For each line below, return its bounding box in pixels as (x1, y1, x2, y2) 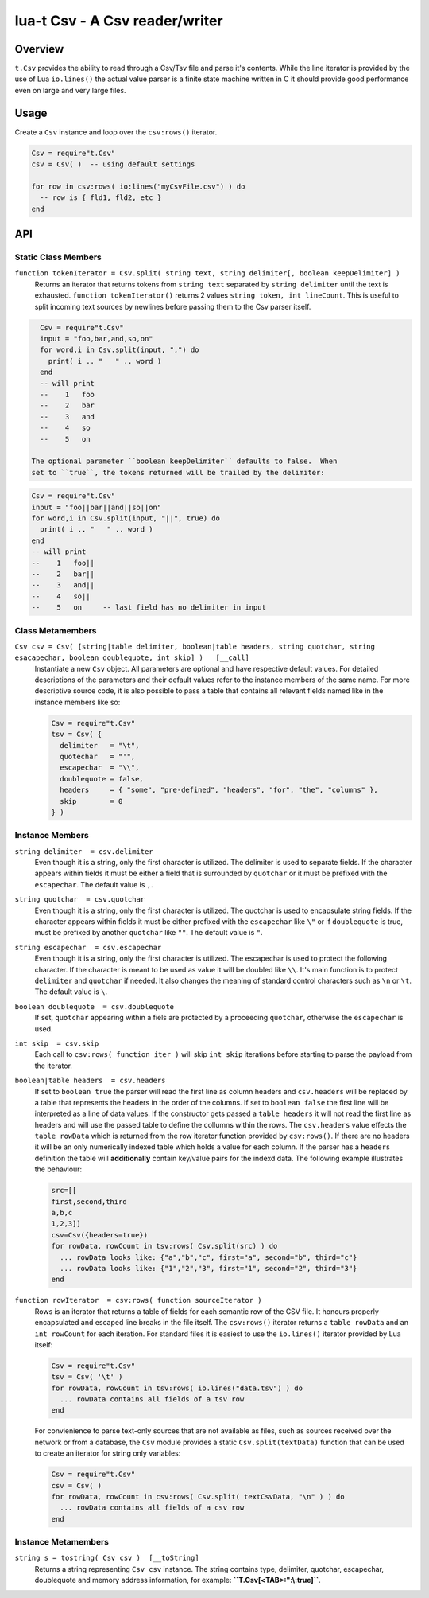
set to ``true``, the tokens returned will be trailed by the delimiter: (31, 468, 325, 477)
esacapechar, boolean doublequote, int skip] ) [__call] (14, 653, 250, 662)
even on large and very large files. (14, 85, 126, 95)
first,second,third (51, 1197, 127, 1206)
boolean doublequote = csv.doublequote (14, 1002, 175, 1011)
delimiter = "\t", (60, 741, 140, 750)
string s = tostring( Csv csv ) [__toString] (14, 1553, 199, 1563)
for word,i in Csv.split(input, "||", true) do (31, 514, 220, 523)
